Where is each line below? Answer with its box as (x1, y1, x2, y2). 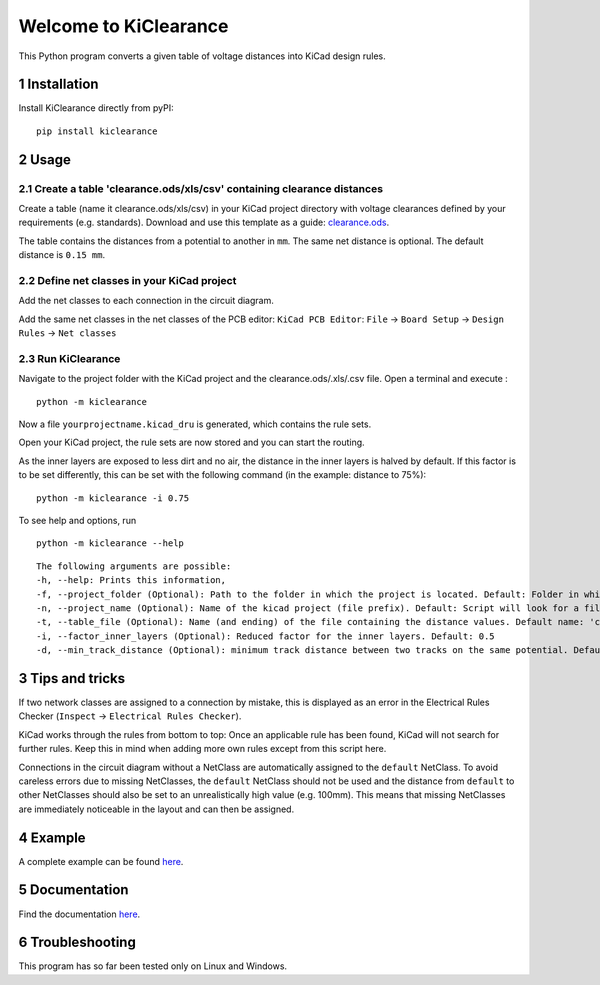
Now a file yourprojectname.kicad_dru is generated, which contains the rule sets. (18, 418, 372, 430)
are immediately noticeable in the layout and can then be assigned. (18, 803, 295, 815)
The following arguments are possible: (36, 560, 232, 572)
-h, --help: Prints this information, (36, 575, 227, 586)
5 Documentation (18, 881, 129, 899)
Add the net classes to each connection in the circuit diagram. (18, 295, 274, 307)
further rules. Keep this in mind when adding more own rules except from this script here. (18, 743, 387, 755)
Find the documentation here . (18, 908, 141, 920)
